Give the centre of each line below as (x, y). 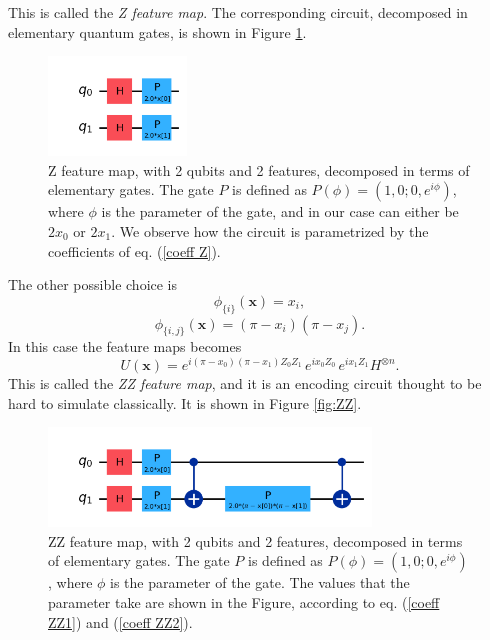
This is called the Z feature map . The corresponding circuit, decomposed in (238, 12)
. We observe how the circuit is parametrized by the (270, 230)
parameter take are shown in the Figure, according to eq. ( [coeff (244, 601)
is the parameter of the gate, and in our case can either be (280, 211)
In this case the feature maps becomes (125, 346)
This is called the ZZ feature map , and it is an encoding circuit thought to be (245, 383)
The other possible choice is (93, 284)
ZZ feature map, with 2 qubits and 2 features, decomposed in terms (255, 540)
